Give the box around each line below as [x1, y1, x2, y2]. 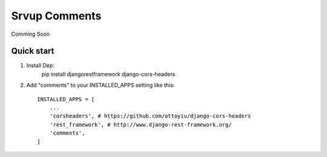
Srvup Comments [11, 9, 102, 22]
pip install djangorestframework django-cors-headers [41, 70, 176, 78]
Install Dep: [26, 62, 54, 69]
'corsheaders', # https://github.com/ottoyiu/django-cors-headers [49, 113, 251, 119]
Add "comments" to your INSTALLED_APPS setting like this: [26, 82, 175, 89]
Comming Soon [11, 30, 50, 38]
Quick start [11, 46, 54, 56]
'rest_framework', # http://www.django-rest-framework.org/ [49, 121, 233, 128]
